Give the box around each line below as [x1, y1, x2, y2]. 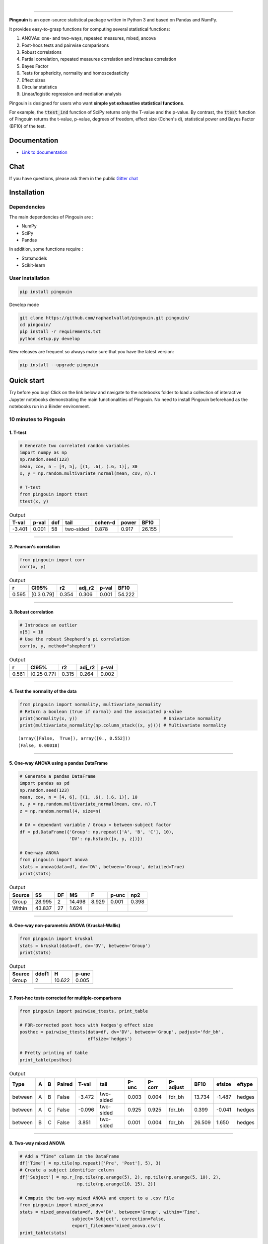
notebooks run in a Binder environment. [9, 404, 90, 410]
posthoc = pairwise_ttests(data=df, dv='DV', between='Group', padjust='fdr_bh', [19, 1029, 224, 1035]
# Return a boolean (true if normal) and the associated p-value [19, 709, 182, 714]
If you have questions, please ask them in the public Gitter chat [9, 175, 138, 181]
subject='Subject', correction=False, [72, 1216, 166, 1222]
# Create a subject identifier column [19, 1167, 114, 1173]
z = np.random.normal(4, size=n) [19, 808, 101, 814]
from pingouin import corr [19, 557, 85, 562]
